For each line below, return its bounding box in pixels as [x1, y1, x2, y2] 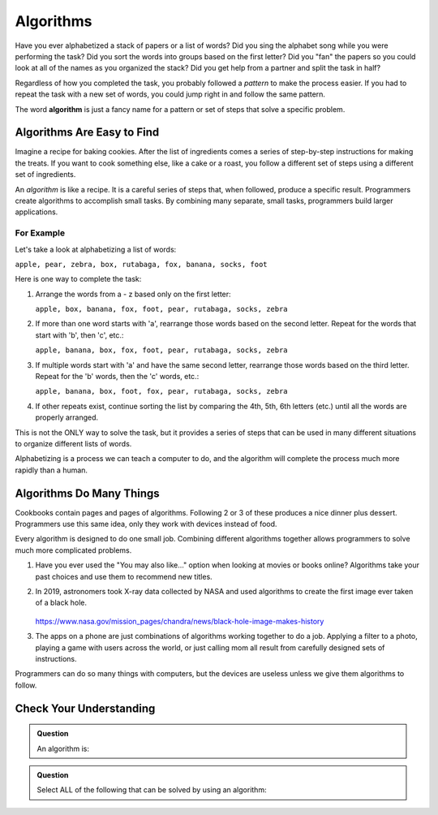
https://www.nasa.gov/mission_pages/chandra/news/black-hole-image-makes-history [35, 616, 324, 626]
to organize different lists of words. [15, 438, 132, 448]
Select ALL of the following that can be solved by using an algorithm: [36, 785, 267, 795]
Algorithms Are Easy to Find [15, 126, 160, 140]
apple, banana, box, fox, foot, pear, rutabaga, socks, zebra [35, 346, 288, 355]
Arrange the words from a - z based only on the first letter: [35, 289, 231, 299]
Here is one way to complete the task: [15, 274, 142, 284]
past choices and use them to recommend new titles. [35, 571, 213, 581]
